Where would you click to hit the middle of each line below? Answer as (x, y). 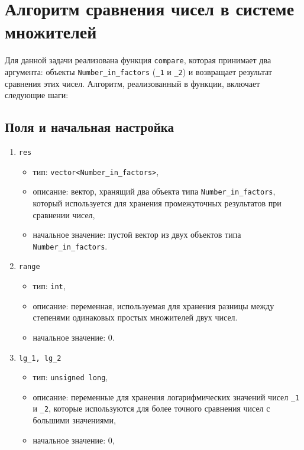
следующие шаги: (37, 95)
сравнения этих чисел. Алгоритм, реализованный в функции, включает (132, 83)
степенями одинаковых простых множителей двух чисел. (135, 317)
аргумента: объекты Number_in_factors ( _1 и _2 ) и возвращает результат (138, 71)
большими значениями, (74, 420)
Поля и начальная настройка (90, 127)
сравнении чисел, (64, 214)
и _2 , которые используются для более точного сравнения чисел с (151, 408)
